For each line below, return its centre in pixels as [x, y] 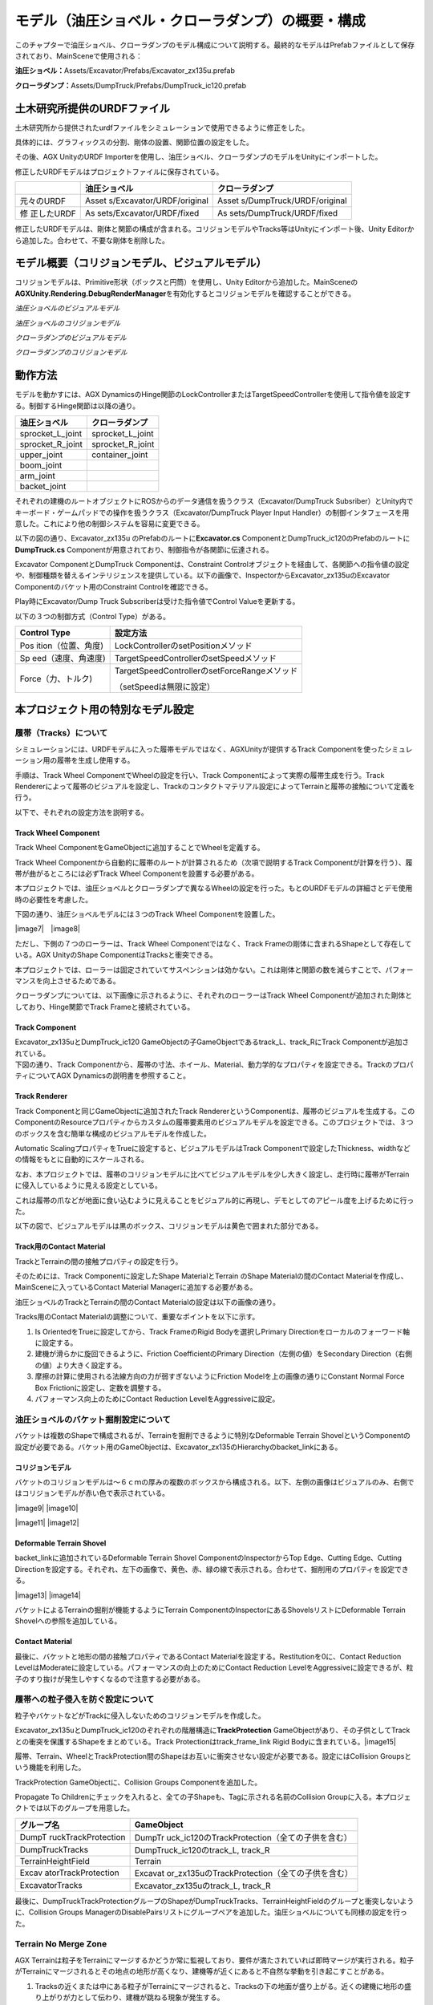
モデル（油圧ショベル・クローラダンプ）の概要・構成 [190, 21]
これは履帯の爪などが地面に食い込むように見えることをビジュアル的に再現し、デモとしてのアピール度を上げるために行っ [214, 1200]
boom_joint [41, 465]
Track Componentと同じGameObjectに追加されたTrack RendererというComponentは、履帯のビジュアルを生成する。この [215, 1111]
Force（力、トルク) [56, 679]
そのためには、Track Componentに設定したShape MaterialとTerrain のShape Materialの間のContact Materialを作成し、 [211, 1276]
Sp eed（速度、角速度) [63, 658]
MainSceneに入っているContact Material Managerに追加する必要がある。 [136, 1287]
